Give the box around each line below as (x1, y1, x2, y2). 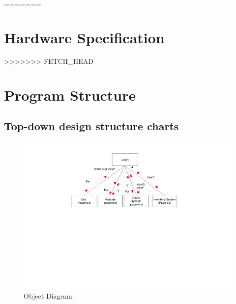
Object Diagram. (24, 291, 74, 301)
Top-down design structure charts (4, 118, 179, 134)
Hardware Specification (4, 27, 165, 47)
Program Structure (4, 84, 136, 105)
